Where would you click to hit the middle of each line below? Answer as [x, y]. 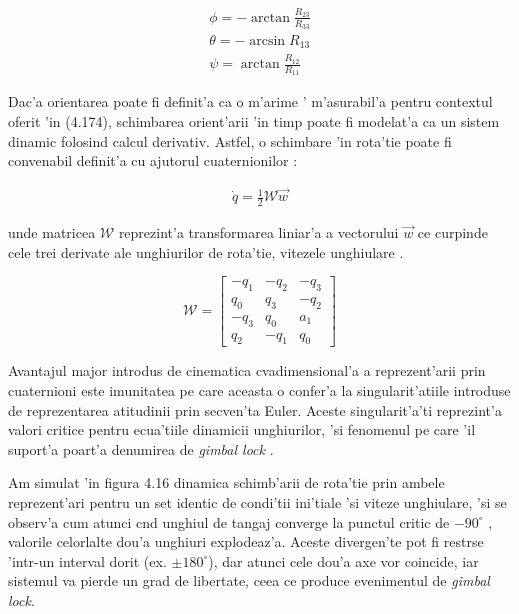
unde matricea [52, 231]
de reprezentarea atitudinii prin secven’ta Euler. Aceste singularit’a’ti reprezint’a [255, 409]
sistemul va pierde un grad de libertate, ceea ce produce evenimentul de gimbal [249, 580]
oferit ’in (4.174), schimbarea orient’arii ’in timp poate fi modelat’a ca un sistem [254, 121]
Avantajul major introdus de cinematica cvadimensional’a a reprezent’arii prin [247, 370]
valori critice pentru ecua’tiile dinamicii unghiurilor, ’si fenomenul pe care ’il [242, 429]
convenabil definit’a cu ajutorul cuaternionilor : [153, 160]
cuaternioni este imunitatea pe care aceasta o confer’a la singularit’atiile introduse [259, 390]
